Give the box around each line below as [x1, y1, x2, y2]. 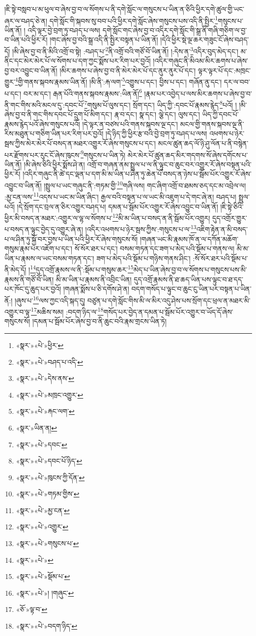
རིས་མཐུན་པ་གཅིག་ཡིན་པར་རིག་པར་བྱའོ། [4, 128, 104, 139]
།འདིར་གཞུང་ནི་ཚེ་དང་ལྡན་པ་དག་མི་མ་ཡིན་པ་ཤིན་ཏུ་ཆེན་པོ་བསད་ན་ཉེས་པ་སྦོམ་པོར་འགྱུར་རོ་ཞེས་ [23, 169, 252, 179]
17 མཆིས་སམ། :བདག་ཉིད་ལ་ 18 [31, 305, 104, 317]
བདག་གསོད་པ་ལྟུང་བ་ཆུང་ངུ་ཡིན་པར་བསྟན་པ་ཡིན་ [131, 284, 252, 294]
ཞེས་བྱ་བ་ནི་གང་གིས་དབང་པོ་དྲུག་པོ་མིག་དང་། [4, 109, 113, 119]
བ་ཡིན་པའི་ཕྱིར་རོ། [4, 34, 48, 45]
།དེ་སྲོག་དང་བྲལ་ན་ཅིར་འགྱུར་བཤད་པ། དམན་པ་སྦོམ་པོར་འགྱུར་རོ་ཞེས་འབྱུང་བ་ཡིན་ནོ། [17, 201, 218, 211]
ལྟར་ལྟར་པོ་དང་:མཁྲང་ [198, 65, 251, 75]
